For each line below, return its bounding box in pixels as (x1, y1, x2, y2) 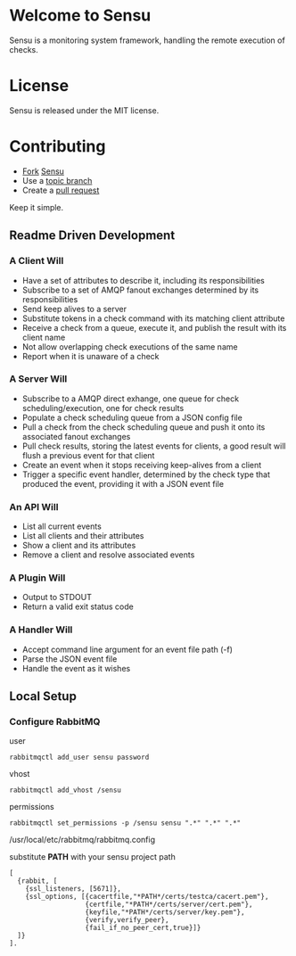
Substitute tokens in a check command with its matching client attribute (21, 313, 285, 324)
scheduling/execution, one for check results (21, 402, 185, 413)
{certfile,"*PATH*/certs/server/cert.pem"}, (85, 900, 253, 910)
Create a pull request (21, 185, 100, 195)
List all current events (21, 521, 103, 532)
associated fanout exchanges (21, 431, 131, 441)
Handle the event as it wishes (21, 663, 131, 673)
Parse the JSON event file (21, 653, 118, 664)
